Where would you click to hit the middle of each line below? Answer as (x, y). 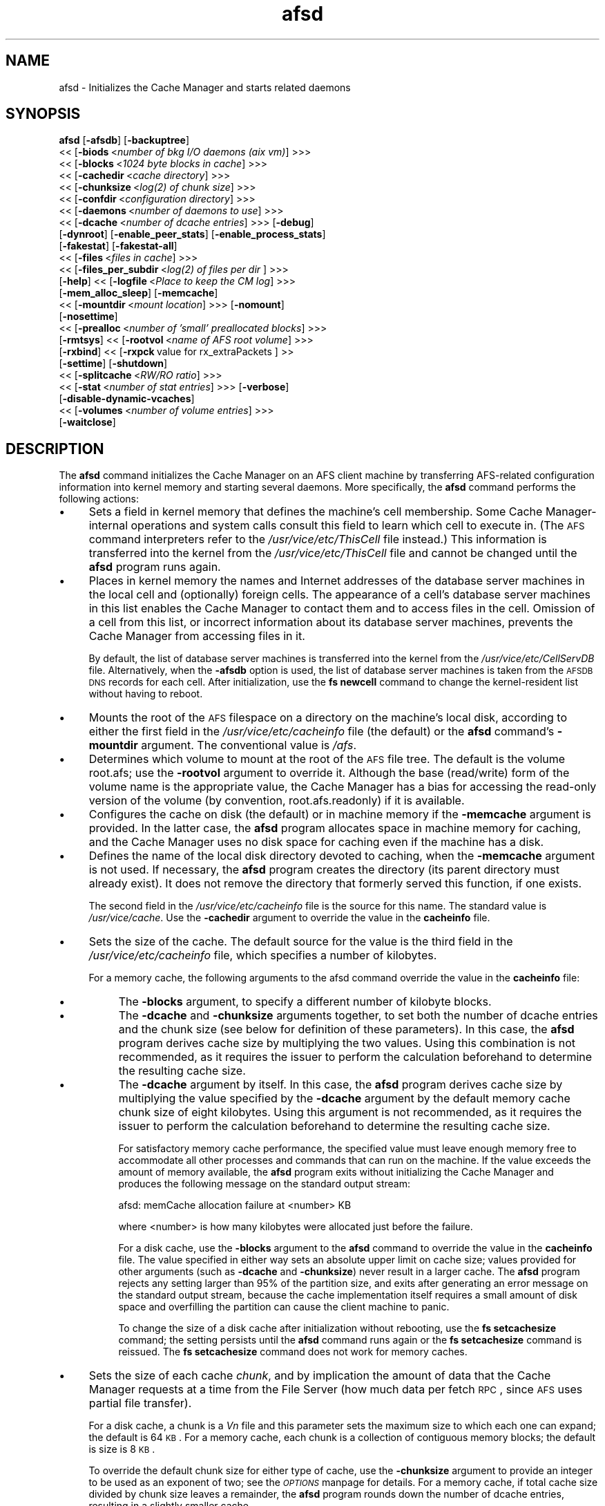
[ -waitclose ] (87, 422)
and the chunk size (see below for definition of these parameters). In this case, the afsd (346, 1029)
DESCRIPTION (55, 449)
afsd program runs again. (155, 567)
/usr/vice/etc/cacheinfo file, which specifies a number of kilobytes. (263, 956)
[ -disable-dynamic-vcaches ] (127, 399)
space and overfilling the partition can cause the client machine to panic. (284, 1307)
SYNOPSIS (43, 114)
